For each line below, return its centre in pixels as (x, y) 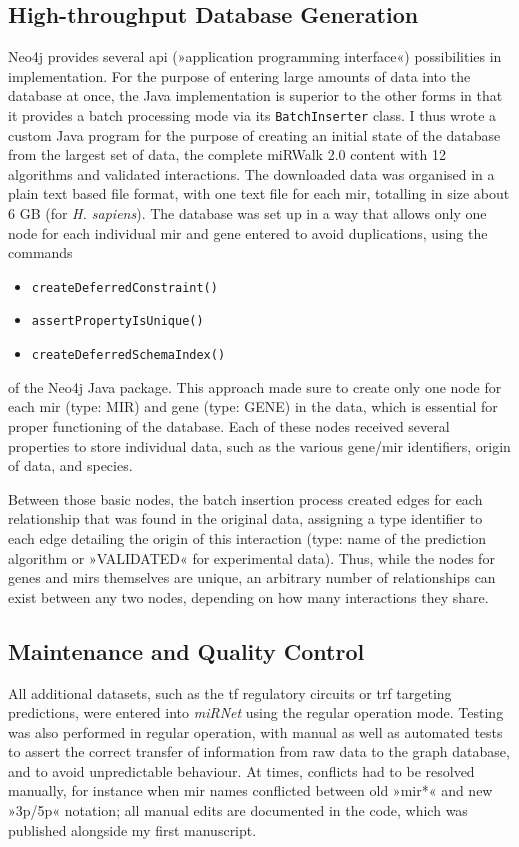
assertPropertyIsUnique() (117, 321)
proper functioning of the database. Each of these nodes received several (229, 425)
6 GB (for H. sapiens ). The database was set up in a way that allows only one (247, 213)
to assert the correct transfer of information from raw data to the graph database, (259, 751)
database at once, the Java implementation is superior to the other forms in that (255, 95)
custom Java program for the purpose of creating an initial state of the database (254, 134)
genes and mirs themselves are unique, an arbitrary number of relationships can (252, 577)
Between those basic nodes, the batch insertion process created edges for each (245, 498)
